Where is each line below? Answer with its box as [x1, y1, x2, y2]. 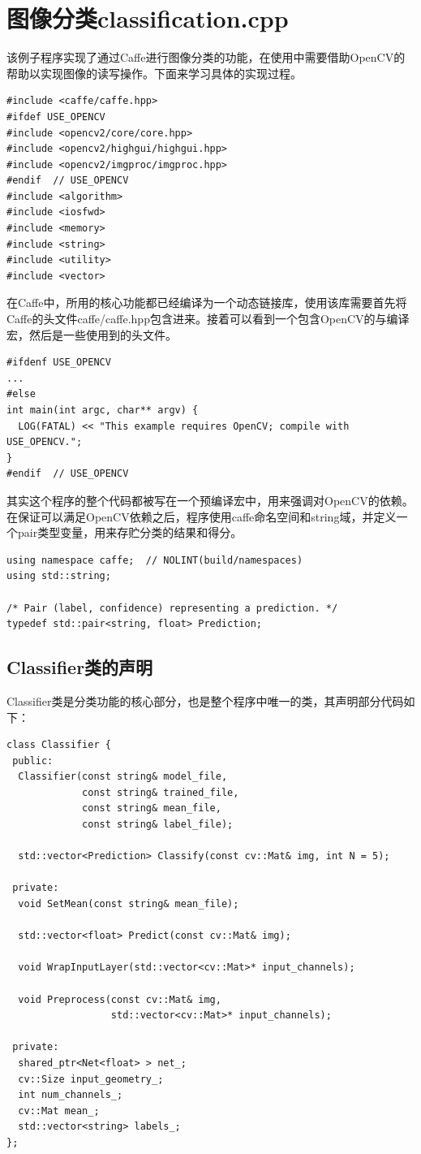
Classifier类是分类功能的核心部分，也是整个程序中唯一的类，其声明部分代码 [6, 692, 404, 709]
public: [12, 754, 54, 767]
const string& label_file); [82, 819, 234, 831]
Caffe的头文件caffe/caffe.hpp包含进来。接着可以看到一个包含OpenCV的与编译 [6, 310, 410, 327]
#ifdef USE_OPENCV [6, 110, 105, 123]
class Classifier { [6, 739, 111, 751]
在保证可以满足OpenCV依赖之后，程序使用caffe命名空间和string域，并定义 [6, 508, 397, 525]
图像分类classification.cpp [6, 2, 289, 35]
